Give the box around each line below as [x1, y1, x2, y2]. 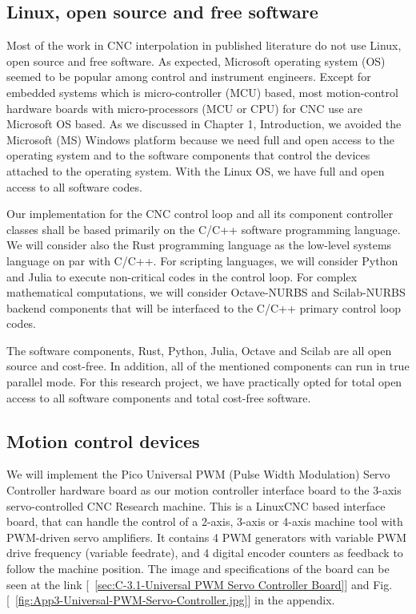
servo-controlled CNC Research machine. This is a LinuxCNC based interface [6, 497, 386, 514]
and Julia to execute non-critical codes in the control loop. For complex [6, 268, 358, 285]
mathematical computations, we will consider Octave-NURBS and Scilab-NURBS [6, 284, 406, 301]
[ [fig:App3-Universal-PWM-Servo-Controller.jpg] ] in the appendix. [6, 592, 335, 608]
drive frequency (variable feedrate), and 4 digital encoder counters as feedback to [6, 544, 403, 561]
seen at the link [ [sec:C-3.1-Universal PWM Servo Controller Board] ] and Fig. [6, 576, 393, 592]
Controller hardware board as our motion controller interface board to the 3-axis [6, 482, 402, 499]
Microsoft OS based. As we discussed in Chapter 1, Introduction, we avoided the [6, 115, 402, 132]
